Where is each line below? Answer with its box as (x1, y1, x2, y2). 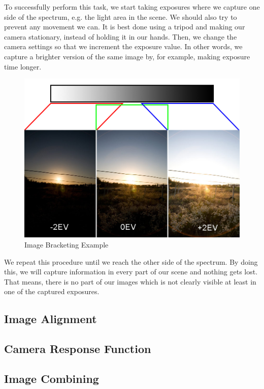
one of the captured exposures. (4, 286, 100, 297)
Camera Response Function (4, 341, 151, 357)
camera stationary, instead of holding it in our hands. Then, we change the (4, 31, 237, 42)
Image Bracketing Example (24, 239, 109, 250)
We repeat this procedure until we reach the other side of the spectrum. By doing (4, 256, 258, 267)
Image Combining (4, 370, 99, 386)
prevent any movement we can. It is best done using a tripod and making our (4, 21, 245, 32)
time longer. (4, 61, 42, 72)
